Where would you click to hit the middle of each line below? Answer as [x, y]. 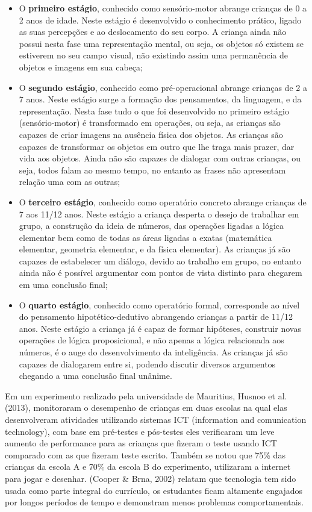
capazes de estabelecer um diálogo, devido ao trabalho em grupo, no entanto [160, 261]
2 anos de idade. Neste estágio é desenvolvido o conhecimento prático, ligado [160, 20]
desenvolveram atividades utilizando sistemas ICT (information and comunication [156, 419]
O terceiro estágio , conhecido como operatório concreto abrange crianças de [163, 201]
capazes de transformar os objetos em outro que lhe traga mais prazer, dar [157, 146]
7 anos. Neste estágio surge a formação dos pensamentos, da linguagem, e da [160, 99]
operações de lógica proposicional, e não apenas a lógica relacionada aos [151, 340]
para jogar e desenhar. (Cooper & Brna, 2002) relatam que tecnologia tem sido [151, 478]
